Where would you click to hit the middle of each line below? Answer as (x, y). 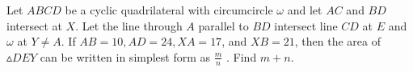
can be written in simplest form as (125, 56)
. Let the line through (129, 25)
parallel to (223, 25)
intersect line (306, 25)
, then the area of (338, 41)
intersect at (34, 25)
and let (305, 10)
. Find (242, 56)
